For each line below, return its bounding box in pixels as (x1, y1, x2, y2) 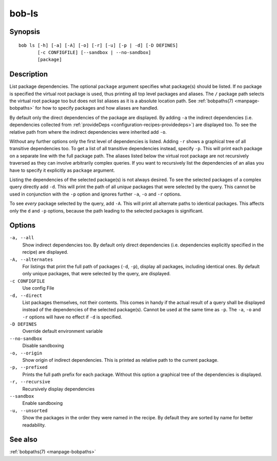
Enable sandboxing (22, 400, 63, 406)
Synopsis (9, 27, 41, 36)
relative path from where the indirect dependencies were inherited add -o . (9, 129, 167, 135)
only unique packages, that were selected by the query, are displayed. (22, 271, 171, 277)
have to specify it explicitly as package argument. (9, 167, 115, 173)
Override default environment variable (22, 328, 103, 334)
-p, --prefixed (9, 364, 48, 370)
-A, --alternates (9, 256, 53, 262)
